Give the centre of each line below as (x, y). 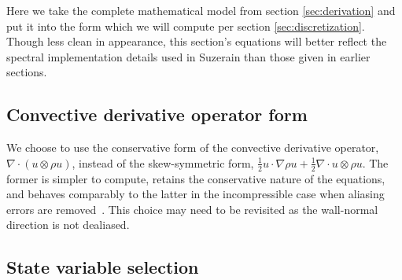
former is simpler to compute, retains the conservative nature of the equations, (196, 178)
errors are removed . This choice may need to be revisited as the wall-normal (192, 209)
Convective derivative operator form (157, 114)
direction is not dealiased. (68, 225)
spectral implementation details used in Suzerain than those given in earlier (188, 56)
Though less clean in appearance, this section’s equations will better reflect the (197, 41)
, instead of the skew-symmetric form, (163, 162)
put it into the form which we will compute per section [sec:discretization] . (186, 26)
